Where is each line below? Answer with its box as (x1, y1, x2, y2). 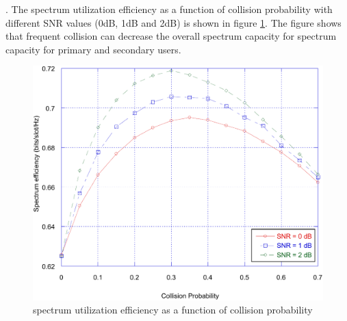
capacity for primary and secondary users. (5, 42, 181, 56)
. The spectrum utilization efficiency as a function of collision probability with (5, 2, 333, 16)
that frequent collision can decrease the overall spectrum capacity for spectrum (5, 29, 337, 43)
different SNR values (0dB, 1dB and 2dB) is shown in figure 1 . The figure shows (5, 15, 342, 29)
